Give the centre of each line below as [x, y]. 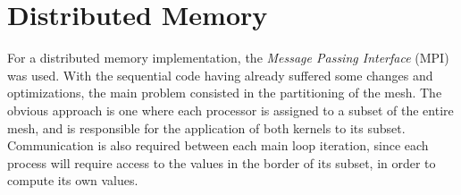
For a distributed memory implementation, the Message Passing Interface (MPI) [228, 58]
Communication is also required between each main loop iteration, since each [218, 145]
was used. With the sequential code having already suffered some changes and [220, 75]
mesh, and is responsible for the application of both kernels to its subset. [206, 127]
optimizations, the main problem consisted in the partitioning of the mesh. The [225, 93]
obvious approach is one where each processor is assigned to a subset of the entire [230, 110]
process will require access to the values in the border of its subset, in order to [222, 162]
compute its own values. [73, 180]
